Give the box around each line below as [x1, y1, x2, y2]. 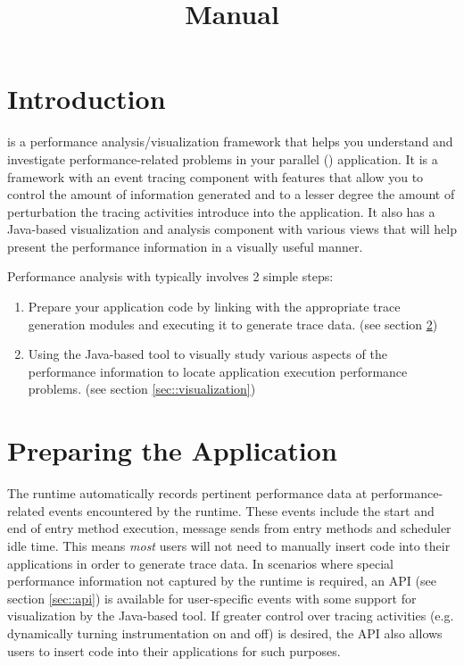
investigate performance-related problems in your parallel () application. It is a [7, 149, 438, 168]
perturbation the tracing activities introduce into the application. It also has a [7, 202, 435, 221]
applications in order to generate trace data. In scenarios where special [7, 554, 394, 572]
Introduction [7, 80, 166, 117]
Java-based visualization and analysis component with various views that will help [7, 220, 457, 238]
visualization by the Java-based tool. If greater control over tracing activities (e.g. [7, 606, 454, 625]
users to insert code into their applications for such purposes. [7, 641, 341, 660]
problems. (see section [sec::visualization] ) [28, 379, 256, 398]
